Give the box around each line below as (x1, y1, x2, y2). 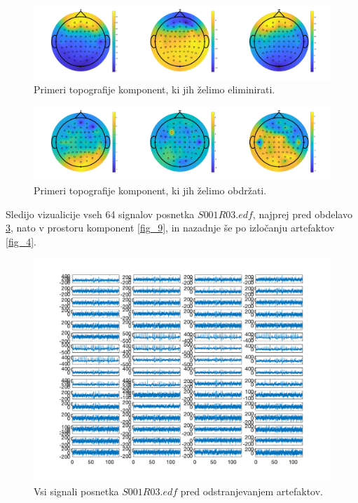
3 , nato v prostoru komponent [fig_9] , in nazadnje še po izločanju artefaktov (6, 220, 335, 235)
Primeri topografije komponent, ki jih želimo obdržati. (34, 183, 267, 198)
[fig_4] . (6, 234, 36, 248)
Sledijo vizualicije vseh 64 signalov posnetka (6, 206, 195, 221)
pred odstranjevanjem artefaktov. (180, 483, 323, 498)
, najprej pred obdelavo (252, 206, 352, 221)
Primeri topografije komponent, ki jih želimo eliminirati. (34, 82, 275, 97)
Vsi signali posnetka (34, 483, 119, 498)
